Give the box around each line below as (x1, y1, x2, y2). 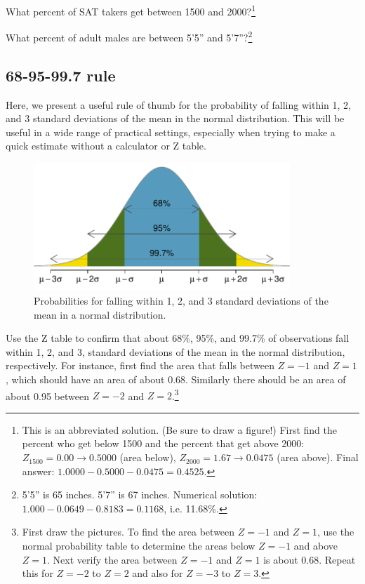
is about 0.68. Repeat (263, 552, 356, 566)
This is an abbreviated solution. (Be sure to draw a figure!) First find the (22, 422, 338, 437)
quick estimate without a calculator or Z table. (6, 138, 206, 153)
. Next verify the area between (47, 552, 178, 566)
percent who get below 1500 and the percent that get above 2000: (22, 436, 305, 451)
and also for (132, 566, 183, 580)
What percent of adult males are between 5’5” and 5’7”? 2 (6, 28, 253, 44)
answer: (22, 463, 55, 478)
